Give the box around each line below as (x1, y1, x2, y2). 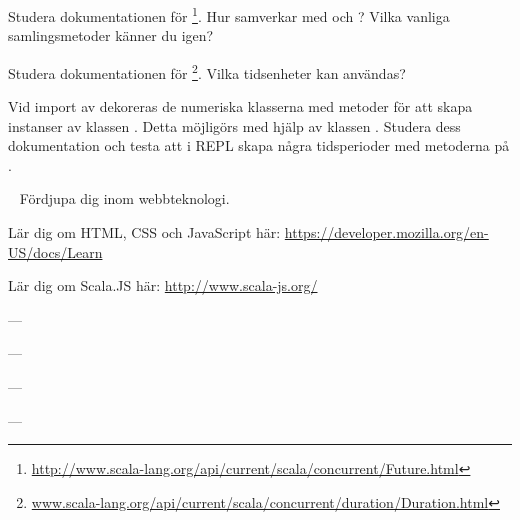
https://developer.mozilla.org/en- (284, 222, 489, 243)
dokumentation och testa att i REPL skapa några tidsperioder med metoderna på (8, 135, 510, 156)
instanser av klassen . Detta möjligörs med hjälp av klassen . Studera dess (8, 115, 461, 136)
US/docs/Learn (8, 241, 103, 262)
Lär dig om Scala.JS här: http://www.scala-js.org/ (8, 275, 318, 296)
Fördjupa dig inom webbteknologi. (19, 188, 230, 209)
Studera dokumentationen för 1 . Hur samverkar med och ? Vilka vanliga (8, 3, 450, 26)
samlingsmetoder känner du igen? (8, 25, 214, 46)
